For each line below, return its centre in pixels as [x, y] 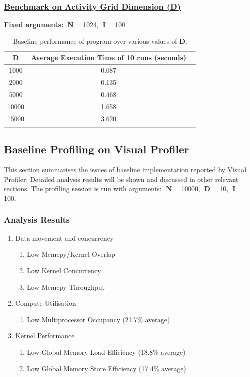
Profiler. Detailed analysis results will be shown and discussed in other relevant [121, 179]
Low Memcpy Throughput [66, 287]
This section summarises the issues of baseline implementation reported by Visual [125, 170]
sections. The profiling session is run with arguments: [83, 188]
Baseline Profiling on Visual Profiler [96, 149]
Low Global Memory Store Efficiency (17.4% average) [107, 368]
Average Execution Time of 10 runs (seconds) [109, 57]
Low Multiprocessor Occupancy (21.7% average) [98, 319]
